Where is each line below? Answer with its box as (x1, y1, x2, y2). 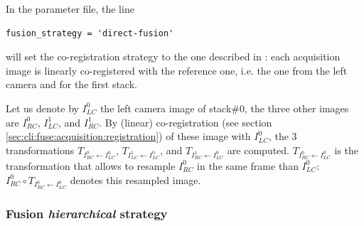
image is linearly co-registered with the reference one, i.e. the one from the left (6, 63, 348, 77)
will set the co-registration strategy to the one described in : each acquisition (6, 49, 341, 64)
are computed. (227, 142, 290, 157)
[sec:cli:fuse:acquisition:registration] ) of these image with (6, 129, 251, 144)
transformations (6, 142, 75, 157)
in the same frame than (197, 158, 299, 173)
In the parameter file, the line (6, 1, 134, 16)
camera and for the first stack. (6, 77, 137, 92)
